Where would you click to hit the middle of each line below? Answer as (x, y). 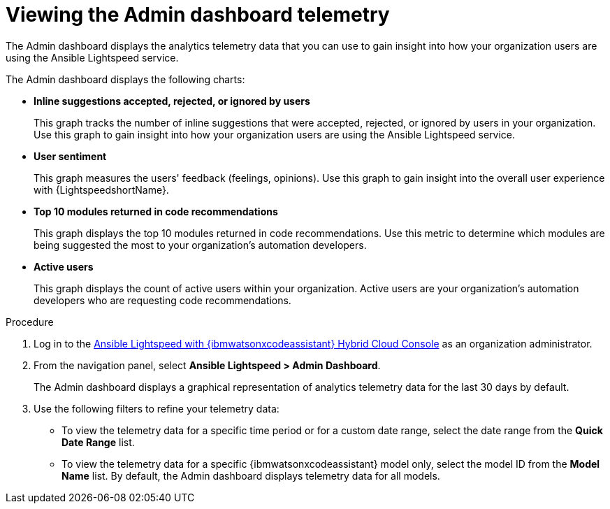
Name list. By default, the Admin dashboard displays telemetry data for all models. (251, 475)
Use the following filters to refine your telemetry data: (157, 408)
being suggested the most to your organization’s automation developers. (200, 245)
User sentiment (70, 156)
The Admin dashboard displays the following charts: (125, 79)
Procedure (30, 322)
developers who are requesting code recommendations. (162, 300)
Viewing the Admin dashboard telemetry (198, 15)
